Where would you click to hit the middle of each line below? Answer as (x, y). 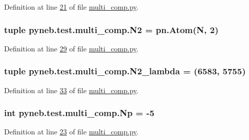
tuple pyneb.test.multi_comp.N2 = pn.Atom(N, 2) (111, 29)
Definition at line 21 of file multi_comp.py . (71, 7)
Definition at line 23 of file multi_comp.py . (71, 132)
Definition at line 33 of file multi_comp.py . (71, 90)
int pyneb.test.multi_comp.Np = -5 (79, 113)
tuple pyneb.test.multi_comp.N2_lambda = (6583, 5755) (125, 71)
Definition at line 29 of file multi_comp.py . (71, 48)
